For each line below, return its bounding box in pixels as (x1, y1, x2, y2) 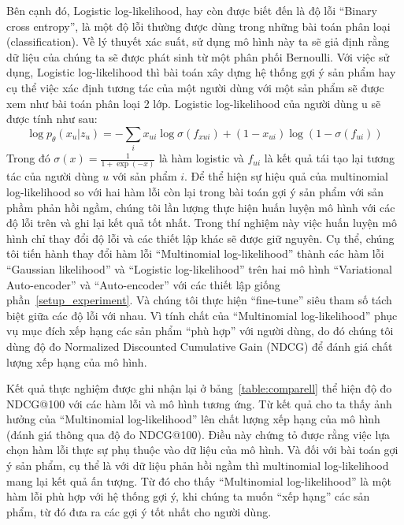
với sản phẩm (112, 168, 177, 184)
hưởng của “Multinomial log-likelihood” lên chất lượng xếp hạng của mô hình (6, 411, 380, 427)
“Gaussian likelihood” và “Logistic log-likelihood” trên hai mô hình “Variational (6, 260, 392, 277)
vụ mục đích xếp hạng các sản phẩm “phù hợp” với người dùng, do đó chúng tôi (6, 322, 394, 339)
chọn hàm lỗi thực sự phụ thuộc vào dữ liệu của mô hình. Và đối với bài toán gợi (6, 441, 398, 458)
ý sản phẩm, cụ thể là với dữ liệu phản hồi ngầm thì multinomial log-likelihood (6, 457, 389, 474)
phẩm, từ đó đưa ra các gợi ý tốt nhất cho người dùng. (6, 503, 272, 519)
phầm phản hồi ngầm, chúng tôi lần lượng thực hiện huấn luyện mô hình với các (6, 199, 395, 215)
